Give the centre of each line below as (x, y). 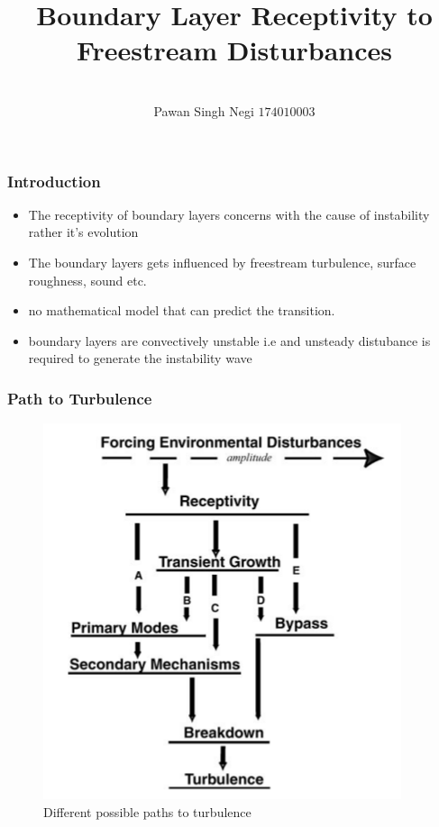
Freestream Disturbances (234, 50)
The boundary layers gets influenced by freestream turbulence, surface (222, 262)
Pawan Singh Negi (204, 110)
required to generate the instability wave (140, 358)
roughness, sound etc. (87, 280)
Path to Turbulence (80, 398)
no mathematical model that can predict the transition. (182, 310)
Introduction (54, 181)
